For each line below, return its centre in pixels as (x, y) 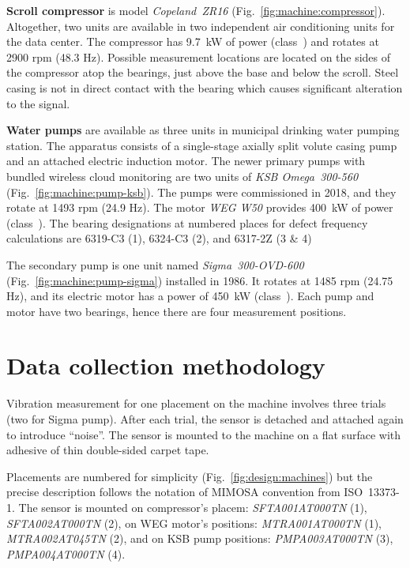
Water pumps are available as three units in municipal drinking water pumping (203, 130)
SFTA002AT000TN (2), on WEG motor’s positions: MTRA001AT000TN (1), (194, 523)
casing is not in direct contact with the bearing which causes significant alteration (205, 87)
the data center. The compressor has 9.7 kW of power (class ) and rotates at (193, 41)
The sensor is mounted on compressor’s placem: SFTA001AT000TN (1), (193, 507)
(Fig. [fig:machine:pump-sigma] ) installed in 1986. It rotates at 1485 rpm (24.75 (200, 280)
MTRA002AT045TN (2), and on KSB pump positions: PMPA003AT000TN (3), (200, 538)
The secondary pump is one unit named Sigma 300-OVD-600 (155, 264)
